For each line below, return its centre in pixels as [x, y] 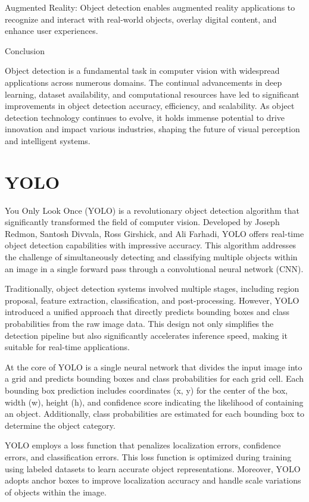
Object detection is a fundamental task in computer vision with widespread [142, 71]
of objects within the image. [56, 492]
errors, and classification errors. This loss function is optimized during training [148, 456]
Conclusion [25, 50]
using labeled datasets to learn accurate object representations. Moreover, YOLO [153, 468]
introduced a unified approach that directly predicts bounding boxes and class [147, 312]
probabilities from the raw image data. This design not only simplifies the [139, 323]
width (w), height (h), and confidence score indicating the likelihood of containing [154, 402]
